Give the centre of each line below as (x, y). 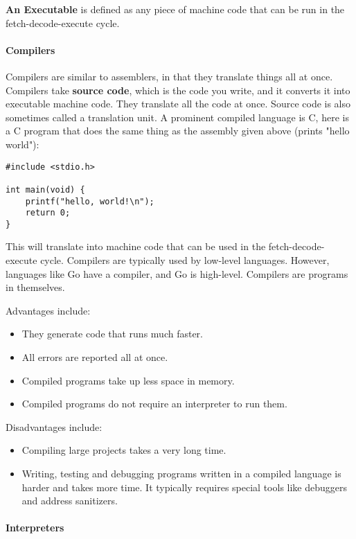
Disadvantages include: (54, 426)
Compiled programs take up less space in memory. (128, 380)
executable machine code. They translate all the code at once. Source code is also (178, 104)
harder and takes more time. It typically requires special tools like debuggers (185, 487)
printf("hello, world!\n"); (90, 201)
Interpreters (35, 528)
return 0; (48, 213)
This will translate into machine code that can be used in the (136, 246)
